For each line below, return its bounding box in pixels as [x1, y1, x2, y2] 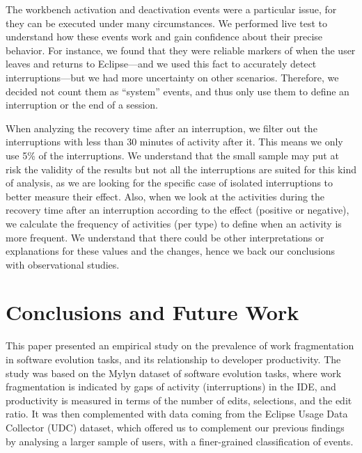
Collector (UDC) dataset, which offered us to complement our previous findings [6, 420, 345, 434]
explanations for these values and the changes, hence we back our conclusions [6, 244, 336, 258]
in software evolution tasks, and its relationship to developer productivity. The [6, 352, 341, 366]
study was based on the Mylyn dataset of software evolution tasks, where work [6, 365, 342, 380]
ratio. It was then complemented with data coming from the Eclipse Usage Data [6, 406, 348, 421]
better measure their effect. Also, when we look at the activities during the [6, 189, 325, 203]
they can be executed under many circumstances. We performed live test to [6, 15, 327, 30]
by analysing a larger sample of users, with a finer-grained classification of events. [6, 434, 354, 448]
